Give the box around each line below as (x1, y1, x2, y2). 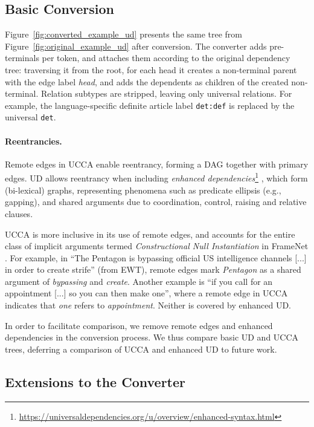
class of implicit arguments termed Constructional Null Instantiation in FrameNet (5, 240, 309, 252)
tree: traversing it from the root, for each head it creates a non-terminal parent (5, 63, 297, 76)
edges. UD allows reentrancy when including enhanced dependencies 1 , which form (5, 170, 308, 184)
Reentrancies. (5, 134, 62, 147)
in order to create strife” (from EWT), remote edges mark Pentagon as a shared (5, 263, 301, 276)
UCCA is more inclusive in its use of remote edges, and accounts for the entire (5, 227, 295, 240)
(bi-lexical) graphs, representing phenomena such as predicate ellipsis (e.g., (5, 183, 281, 196)
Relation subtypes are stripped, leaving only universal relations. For (40, 87, 292, 100)
